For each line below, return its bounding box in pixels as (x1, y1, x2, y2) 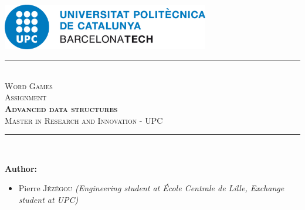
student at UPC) (18, 193, 79, 205)
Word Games (5, 79, 53, 92)
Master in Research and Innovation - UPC (5, 114, 163, 126)
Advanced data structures (5, 102, 118, 114)
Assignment (5, 91, 47, 103)
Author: (5, 162, 38, 174)
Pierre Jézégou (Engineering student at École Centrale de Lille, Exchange (18, 182, 284, 194)
